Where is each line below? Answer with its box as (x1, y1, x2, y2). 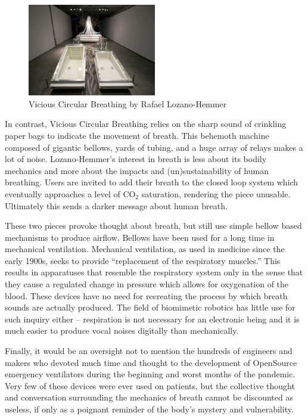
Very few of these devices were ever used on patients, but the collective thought (5, 379, 295, 392)
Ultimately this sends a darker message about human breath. (5, 199, 228, 212)
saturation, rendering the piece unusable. (141, 187, 291, 200)
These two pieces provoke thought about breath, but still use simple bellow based (5, 219, 302, 232)
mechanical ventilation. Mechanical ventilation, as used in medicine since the (5, 243, 285, 255)
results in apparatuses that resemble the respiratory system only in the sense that (5, 266, 303, 278)
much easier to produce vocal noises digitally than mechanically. (5, 324, 239, 337)
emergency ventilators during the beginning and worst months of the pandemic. (5, 368, 295, 380)
